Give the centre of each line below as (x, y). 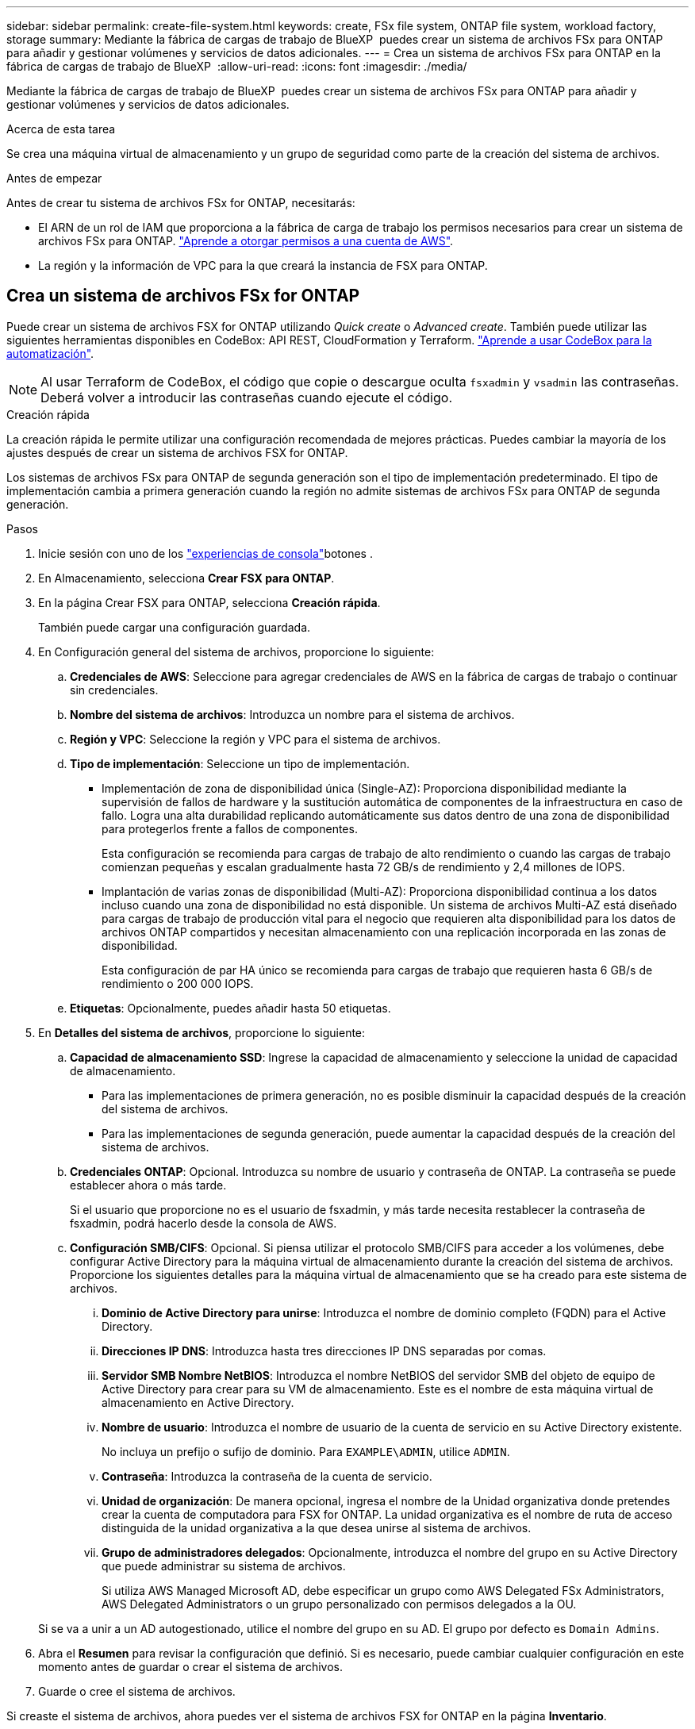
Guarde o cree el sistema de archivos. (137, 1691)
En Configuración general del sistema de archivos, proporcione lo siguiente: (236, 651)
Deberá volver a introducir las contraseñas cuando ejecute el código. (247, 397)
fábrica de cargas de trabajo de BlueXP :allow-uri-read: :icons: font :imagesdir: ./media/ (237, 66)
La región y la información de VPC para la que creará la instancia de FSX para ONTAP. (263, 265)
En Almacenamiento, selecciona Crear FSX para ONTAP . (186, 578)
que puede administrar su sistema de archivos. (224, 1566)
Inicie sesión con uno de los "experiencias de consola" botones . (205, 553)
